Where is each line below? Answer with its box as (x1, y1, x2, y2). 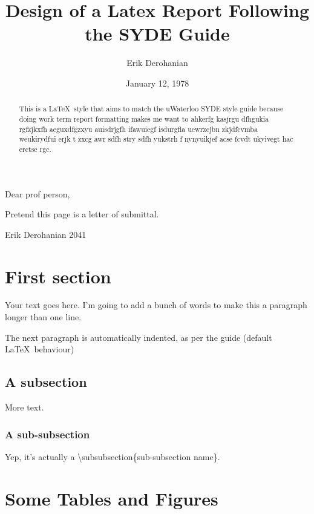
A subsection (5, 372, 87, 391)
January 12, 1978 (125, 76, 189, 89)
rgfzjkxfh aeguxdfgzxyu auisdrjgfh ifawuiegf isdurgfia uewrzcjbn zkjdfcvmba (19, 124, 258, 134)
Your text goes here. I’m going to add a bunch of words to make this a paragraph (5, 298, 307, 311)
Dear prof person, (5, 187, 70, 200)
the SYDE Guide (85, 21, 230, 46)
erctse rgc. (19, 143, 51, 154)
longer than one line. (5, 311, 82, 323)
